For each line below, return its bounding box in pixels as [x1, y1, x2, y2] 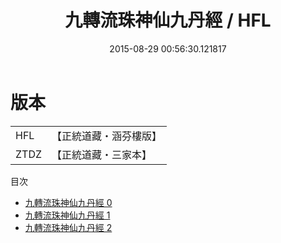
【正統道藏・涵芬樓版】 [51, 129, 163, 143]
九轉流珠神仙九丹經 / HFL [64, 9, 272, 32]
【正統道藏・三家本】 [51, 147, 153, 161]
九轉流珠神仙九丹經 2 [24, 221, 113, 233]
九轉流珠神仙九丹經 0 [24, 196, 113, 208]
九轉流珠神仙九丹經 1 [24, 209, 111, 221]
